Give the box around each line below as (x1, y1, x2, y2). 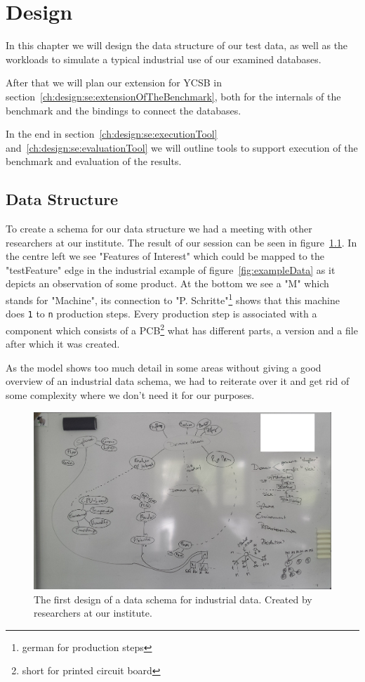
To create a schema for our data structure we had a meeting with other (6, 221, 312, 236)
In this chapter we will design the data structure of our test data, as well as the (6, 38, 348, 53)
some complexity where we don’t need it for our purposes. (6, 387, 255, 402)
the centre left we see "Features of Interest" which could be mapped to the (6, 249, 324, 263)
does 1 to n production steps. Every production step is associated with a (6, 306, 317, 321)
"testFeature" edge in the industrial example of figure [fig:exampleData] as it (6, 262, 336, 277)
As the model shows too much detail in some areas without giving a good (6, 360, 321, 374)
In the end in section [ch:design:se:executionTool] (6, 126, 218, 141)
